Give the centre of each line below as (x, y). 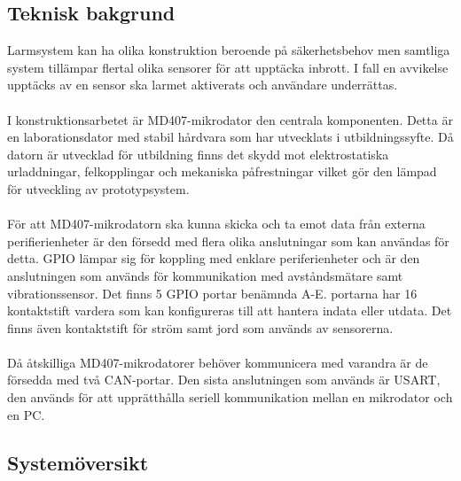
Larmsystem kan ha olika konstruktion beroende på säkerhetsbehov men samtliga (229, 50)
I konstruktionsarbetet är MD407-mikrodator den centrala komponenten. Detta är (230, 119)
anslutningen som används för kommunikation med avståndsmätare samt (205, 275)
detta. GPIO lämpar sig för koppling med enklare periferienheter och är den (214, 258)
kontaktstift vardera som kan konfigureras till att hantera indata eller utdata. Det (230, 310)
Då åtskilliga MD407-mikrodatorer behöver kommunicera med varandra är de (218, 362)
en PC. (26, 414)
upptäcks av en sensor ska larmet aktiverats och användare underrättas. (203, 85)
